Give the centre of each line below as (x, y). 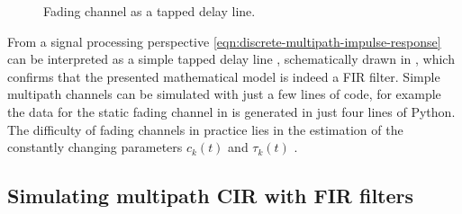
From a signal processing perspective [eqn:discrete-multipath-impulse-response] (224, 41)
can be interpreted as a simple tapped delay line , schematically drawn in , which (231, 59)
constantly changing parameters (95, 147)
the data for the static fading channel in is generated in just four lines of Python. (231, 111)
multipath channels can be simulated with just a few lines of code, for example (224, 94)
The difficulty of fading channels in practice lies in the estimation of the (205, 129)
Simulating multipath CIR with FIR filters (211, 196)
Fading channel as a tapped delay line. (149, 11)
